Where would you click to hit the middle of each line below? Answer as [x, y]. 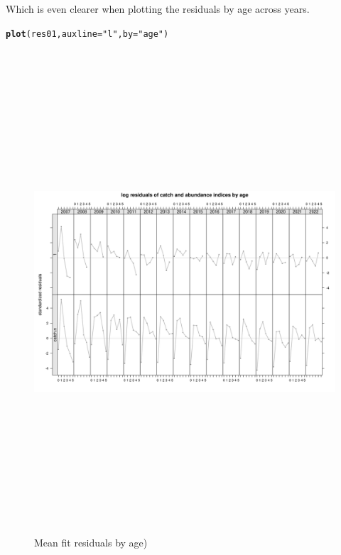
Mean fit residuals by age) [91, 543]
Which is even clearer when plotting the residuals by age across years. [158, 9]
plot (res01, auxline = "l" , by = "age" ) [87, 34]
